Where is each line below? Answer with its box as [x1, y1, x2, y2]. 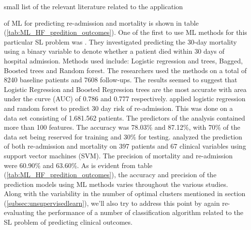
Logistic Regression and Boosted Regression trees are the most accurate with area [4, 84, 247, 94]
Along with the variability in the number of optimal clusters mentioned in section [4, 188, 246, 199]
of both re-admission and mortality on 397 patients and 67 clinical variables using [4, 141, 246, 151]
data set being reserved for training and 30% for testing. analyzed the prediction [4, 131, 242, 141]
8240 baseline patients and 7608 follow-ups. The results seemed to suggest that [4, 75, 237, 85]
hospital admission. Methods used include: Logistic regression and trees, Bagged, [4, 55, 243, 65]
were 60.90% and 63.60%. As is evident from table [4, 160, 153, 170]
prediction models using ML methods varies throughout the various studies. [4, 179, 228, 189]
